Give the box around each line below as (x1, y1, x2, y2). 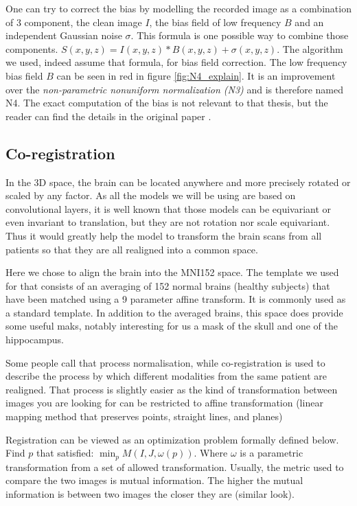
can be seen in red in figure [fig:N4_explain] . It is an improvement (56, 68, 336, 82)
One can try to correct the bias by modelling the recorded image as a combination (5, 1, 352, 15)
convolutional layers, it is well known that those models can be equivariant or (5, 201, 332, 216)
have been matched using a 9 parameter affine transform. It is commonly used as (5, 292, 346, 306)
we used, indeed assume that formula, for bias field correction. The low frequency (5, 55, 347, 69)
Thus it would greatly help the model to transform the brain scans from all (5, 228, 322, 242)
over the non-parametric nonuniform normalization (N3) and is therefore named (5, 82, 344, 96)
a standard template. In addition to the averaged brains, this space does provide (5, 305, 343, 319)
